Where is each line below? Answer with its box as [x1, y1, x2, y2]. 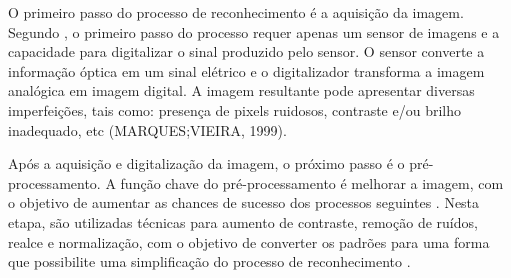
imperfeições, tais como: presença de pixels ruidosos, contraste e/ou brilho [8, 99, 461, 120]
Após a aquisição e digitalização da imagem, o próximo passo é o [8, 153, 405, 174]
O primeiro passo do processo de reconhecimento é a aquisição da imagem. [8, 2, 464, 22]
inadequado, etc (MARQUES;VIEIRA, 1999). [8, 119, 287, 140]
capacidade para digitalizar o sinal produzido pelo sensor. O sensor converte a [8, 41, 485, 62]
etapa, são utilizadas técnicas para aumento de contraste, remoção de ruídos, [8, 211, 478, 232]
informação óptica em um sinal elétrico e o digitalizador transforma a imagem [8, 60, 485, 81]
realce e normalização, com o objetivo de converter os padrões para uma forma [8, 231, 490, 252]
